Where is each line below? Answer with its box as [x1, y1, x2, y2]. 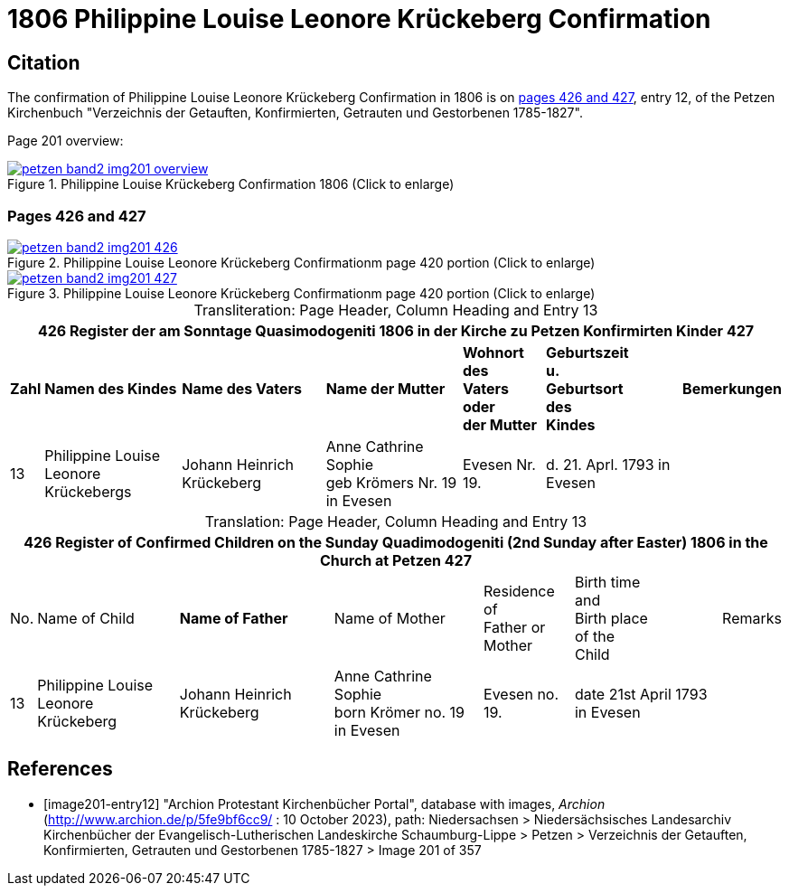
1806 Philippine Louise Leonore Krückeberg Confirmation [7, 4, 711, 34]
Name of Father [179, 608, 288, 627]
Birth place [574, 608, 648, 627]
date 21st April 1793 [574, 684, 708, 703]
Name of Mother [333, 608, 446, 627]
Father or [484, 617, 546, 636]
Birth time [574, 572, 641, 591]
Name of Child [37, 608, 135, 627]
